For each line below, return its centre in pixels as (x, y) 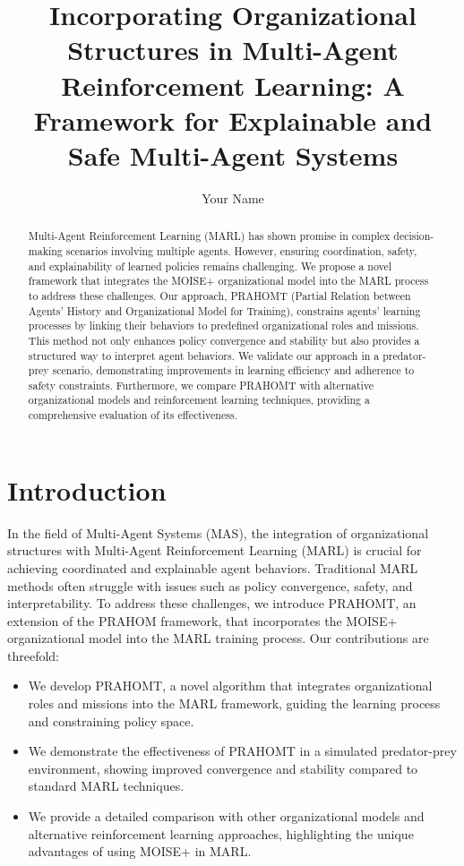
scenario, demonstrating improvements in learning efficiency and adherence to (233, 370)
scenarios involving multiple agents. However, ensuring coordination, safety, (241, 250)
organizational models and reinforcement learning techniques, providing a (199, 400)
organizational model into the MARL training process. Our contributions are (218, 638)
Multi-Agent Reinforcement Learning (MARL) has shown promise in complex (209, 236)
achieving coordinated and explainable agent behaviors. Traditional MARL (213, 567)
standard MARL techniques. (106, 786)
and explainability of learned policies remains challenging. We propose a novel (210, 266)
